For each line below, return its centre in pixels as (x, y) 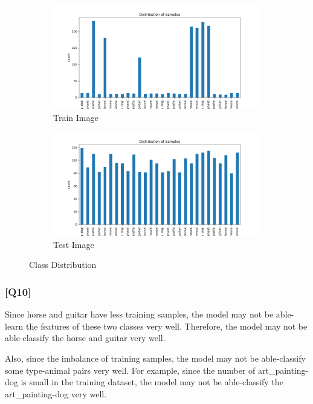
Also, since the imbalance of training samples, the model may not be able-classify (155, 358)
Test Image (74, 244)
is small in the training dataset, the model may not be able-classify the (152, 382)
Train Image (76, 117)
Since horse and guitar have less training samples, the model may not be (139, 314)
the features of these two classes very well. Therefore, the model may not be (167, 326)
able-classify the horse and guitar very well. (85, 338)
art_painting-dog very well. (56, 393)
